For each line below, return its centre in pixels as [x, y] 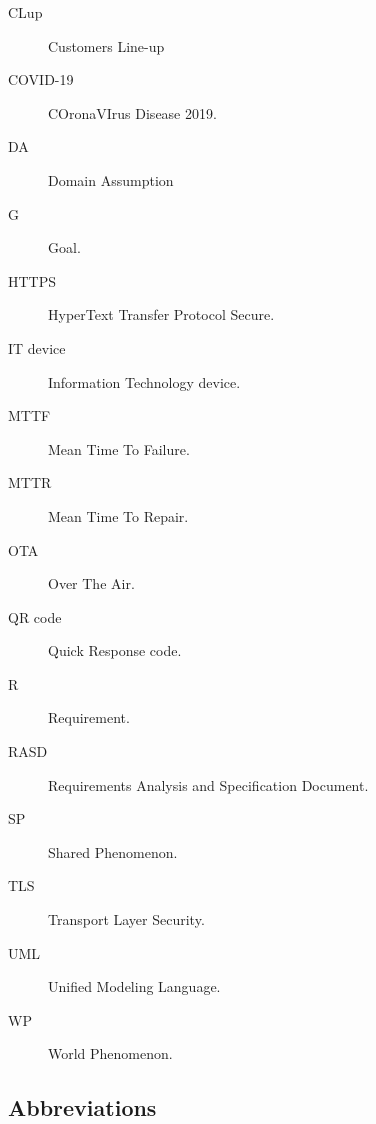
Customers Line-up [106, 45]
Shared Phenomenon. [113, 851]
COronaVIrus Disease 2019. [132, 112]
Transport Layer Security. [126, 919]
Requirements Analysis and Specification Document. [208, 784]
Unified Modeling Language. [134, 986]
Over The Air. [91, 583]
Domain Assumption [111, 179]
